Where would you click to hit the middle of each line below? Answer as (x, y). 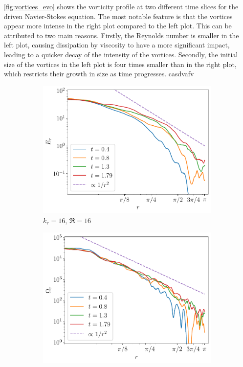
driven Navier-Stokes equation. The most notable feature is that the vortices (118, 16)
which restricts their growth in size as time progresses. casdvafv (99, 74)
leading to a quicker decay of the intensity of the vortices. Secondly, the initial (121, 54)
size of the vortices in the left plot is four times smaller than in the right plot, (120, 64)
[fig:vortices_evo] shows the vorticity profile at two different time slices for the (121, 6)
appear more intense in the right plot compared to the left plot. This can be (118, 26)
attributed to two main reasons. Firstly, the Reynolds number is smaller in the (121, 35)
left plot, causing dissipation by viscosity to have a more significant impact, (117, 45)
